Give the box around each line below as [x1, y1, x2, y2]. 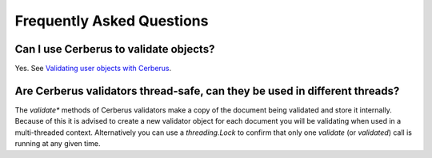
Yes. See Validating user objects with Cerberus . [14, 64, 172, 73]
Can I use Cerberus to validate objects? [14, 42, 215, 56]
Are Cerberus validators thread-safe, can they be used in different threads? [14, 84, 400, 97]
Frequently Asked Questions [14, 12, 209, 30]
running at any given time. [14, 139, 101, 148]
